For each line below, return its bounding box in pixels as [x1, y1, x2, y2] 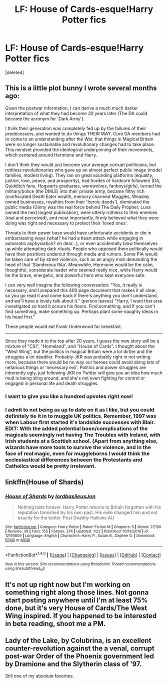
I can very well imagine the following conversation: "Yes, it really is [5, 281, 142, 288]
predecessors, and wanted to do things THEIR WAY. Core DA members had [5, 130, 160, 136]
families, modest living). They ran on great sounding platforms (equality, [5, 172, 153, 178]
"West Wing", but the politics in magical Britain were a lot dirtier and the [5, 348, 152, 354]
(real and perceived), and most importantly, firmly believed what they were [5, 214, 159, 220]
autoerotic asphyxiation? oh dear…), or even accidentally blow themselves [5, 240, 158, 246]
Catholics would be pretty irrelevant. [5, 462, 96, 469]
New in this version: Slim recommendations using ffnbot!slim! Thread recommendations [5, 561, 156, 566]
